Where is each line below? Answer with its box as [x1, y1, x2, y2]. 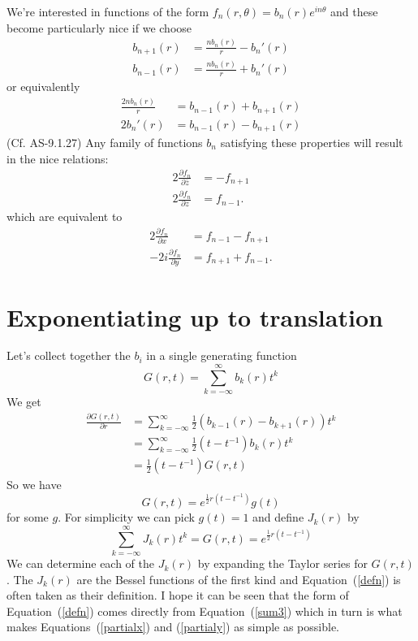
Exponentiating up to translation [6, 300, 383, 333]
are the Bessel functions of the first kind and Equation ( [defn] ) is [76, 570, 401, 587]
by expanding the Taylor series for [197, 555, 368, 572]
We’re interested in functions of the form [6, 3, 209, 19]
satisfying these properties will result [220, 134, 403, 151]
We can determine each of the [6, 555, 155, 572]
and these [330, 3, 378, 19]
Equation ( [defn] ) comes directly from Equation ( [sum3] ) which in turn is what [6, 602, 403, 619]
